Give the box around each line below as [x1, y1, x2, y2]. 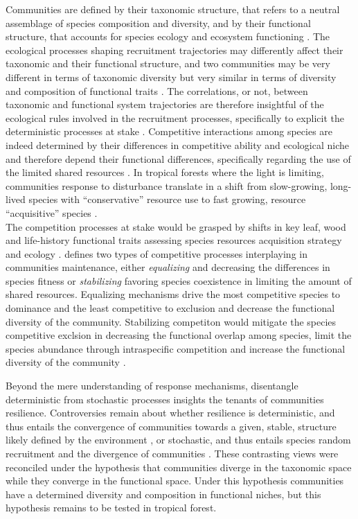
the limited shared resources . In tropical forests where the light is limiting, [6, 165, 324, 179]
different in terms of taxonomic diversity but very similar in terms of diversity [6, 69, 337, 84]
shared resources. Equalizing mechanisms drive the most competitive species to [6, 287, 341, 301]
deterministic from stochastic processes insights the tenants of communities [6, 392, 324, 406]
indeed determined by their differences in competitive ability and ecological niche [6, 137, 350, 152]
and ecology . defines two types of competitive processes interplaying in [6, 246, 307, 261]
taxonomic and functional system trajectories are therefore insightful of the [6, 97, 324, 112]
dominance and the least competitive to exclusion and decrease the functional [6, 301, 335, 315]
